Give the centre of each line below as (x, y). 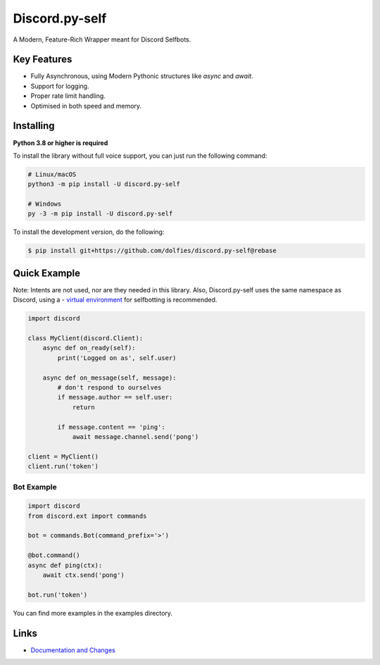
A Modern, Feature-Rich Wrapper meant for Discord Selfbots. (102, 39)
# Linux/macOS (52, 174)
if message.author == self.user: (115, 397)
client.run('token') (63, 466)
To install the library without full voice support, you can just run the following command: (140, 156)
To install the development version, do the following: (89, 232)
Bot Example (35, 487)
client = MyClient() (63, 456)
